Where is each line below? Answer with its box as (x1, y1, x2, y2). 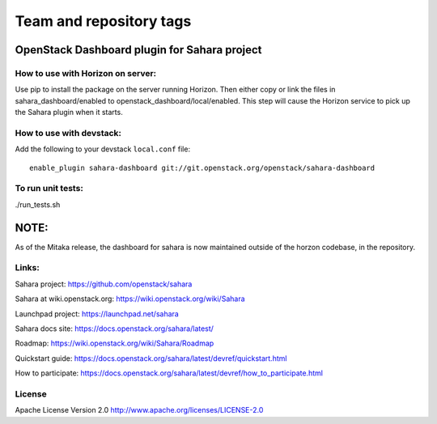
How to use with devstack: (15, 127, 121, 138)
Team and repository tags (15, 12, 192, 30)
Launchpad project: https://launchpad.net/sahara (15, 308, 180, 319)
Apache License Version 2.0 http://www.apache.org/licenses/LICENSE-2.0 (15, 405, 264, 415)
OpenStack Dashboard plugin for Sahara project (15, 43, 262, 57)
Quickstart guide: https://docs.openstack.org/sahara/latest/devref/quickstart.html (15, 353, 287, 363)
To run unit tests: (15, 183, 84, 194)
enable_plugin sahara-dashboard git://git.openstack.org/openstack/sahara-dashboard (29, 163, 375, 172)
